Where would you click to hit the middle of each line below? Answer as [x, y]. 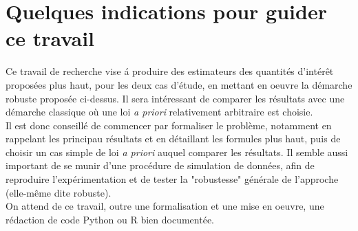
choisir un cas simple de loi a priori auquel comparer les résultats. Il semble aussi [177, 152]
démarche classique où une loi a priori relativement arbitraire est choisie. [159, 112]
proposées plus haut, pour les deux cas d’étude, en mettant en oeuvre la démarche [179, 84]
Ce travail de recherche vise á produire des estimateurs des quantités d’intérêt [170, 71]
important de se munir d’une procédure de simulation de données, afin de [160, 165]
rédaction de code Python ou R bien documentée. [110, 219]
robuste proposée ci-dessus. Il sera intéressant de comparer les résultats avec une [175, 98]
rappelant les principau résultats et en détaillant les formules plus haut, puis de [173, 139]
